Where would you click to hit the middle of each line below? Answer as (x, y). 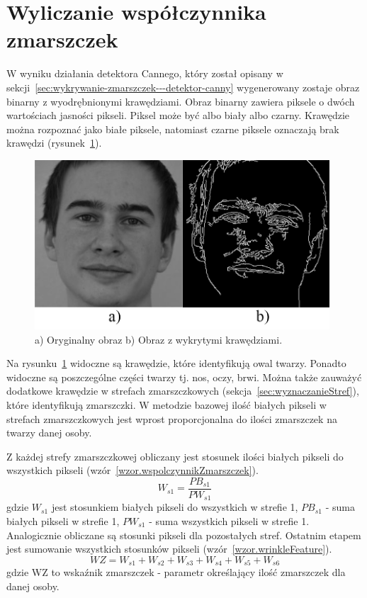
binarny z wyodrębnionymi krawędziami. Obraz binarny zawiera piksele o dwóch (181, 101)
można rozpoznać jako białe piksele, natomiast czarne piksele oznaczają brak (173, 129)
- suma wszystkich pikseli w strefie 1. (229, 521)
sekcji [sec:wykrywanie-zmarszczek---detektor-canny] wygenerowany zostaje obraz (183, 87)
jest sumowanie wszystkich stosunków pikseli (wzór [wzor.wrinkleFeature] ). (169, 549)
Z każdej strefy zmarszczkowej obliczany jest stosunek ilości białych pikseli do (175, 456)
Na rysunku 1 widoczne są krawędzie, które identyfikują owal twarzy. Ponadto (176, 363)
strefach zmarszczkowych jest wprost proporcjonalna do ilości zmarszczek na (172, 418)
